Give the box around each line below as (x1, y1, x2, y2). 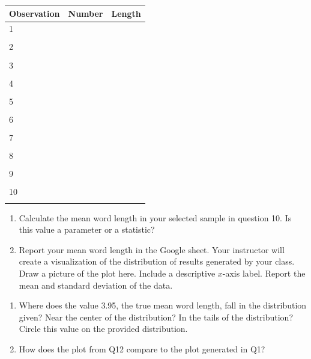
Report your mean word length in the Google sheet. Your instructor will (19, 243, 285, 256)
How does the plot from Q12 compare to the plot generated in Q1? (19, 342, 265, 355)
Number (68, 7, 103, 19)
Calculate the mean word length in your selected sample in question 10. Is (19, 211, 292, 224)
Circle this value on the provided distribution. (19, 322, 188, 335)
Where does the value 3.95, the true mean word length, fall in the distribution (19, 299, 307, 311)
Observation (9, 7, 60, 19)
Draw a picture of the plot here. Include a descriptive (19, 266, 216, 279)
